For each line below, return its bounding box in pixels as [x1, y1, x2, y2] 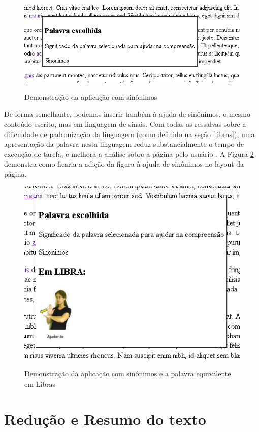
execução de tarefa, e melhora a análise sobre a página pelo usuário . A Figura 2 [4, 148, 254, 159]
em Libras [24, 378, 55, 389]
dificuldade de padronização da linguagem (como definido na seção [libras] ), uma [4, 128, 255, 139]
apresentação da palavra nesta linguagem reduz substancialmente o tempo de [4, 139, 244, 149]
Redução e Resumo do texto [4, 408, 206, 429]
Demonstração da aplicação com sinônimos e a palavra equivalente [24, 368, 231, 379]
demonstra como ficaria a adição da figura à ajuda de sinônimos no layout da [4, 158, 244, 169]
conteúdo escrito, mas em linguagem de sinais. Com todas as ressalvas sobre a [4, 119, 246, 129]
